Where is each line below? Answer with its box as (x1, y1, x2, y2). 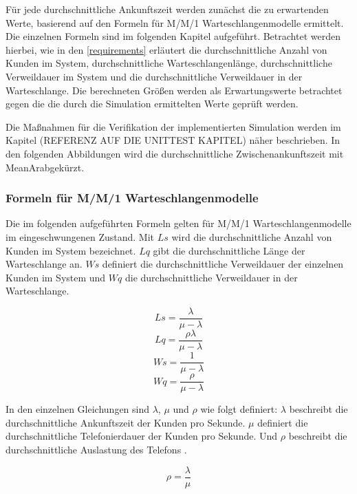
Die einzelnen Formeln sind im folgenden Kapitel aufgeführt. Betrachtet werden (6, 29, 340, 43)
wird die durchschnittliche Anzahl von (171, 229, 332, 244)
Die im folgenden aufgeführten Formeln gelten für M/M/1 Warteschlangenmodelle (6, 216, 351, 230)
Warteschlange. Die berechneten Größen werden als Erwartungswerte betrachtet (6, 83, 343, 97)
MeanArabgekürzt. (6, 160, 85, 174)
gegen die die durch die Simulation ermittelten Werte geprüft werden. (6, 96, 299, 111)
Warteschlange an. (6, 257, 83, 271)
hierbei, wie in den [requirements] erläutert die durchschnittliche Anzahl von (6, 42, 327, 56)
